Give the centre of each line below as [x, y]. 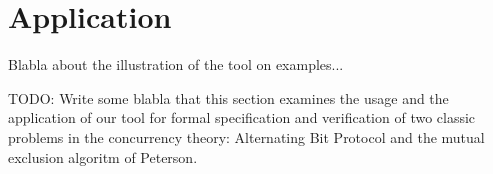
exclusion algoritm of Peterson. [103, 156]
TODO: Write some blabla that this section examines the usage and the [228, 97]
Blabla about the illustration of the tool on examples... [176, 64]
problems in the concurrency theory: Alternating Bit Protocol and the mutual [246, 136]
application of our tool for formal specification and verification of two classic [242, 117]
